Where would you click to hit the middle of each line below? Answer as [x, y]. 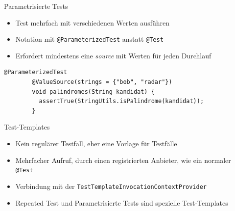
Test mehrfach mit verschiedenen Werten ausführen [93, 22]
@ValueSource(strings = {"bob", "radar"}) [102, 82]
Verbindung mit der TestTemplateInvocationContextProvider [111, 186]
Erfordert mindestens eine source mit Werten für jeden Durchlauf [113, 55]
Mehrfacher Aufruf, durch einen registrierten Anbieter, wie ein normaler [123, 160]
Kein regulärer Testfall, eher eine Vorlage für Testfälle [96, 143]
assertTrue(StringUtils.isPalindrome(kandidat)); [121, 101]
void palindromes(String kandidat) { [93, 92]
